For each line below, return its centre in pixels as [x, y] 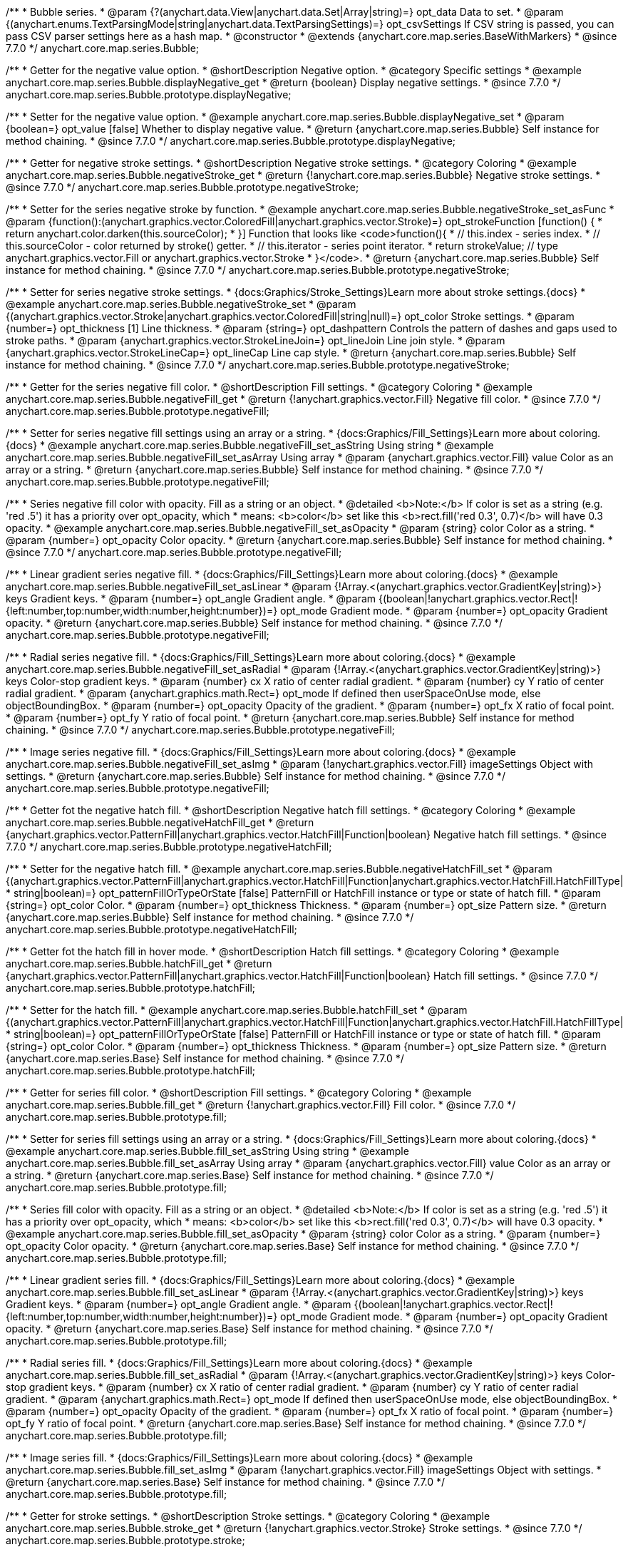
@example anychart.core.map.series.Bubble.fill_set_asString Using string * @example [207, 1151]
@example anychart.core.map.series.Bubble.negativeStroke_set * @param [181, 304]
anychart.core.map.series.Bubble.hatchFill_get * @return [139, 963]
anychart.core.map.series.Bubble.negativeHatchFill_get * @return [160, 822]
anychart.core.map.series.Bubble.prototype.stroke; [125, 1540]
